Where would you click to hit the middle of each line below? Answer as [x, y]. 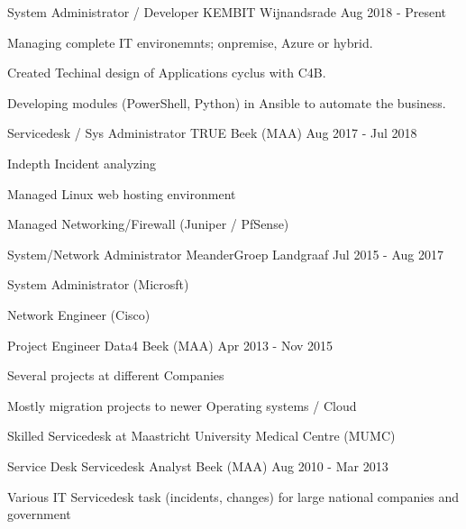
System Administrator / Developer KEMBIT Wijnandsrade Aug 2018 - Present [227, 12]
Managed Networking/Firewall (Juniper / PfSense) [148, 224]
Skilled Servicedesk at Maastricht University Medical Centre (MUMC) [201, 436]
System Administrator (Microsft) [98, 284]
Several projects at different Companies [116, 375]
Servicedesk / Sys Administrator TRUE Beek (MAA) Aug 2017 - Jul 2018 [212, 133]
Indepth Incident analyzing [82, 163]
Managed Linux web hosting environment [122, 193]
